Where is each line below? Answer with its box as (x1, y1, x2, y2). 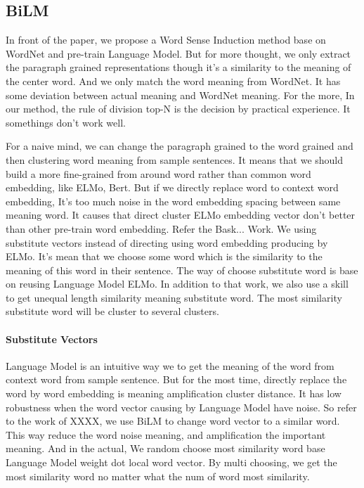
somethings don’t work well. (6, 115, 126, 129)
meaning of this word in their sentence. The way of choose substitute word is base (6, 262, 358, 277)
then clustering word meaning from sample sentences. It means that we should (6, 152, 344, 167)
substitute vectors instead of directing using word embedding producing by (6, 235, 328, 250)
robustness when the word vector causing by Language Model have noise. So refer (6, 399, 357, 414)
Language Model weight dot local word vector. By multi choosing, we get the (6, 455, 337, 470)
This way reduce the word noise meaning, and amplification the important (6, 427, 326, 442)
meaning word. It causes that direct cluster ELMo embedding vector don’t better (6, 207, 356, 222)
